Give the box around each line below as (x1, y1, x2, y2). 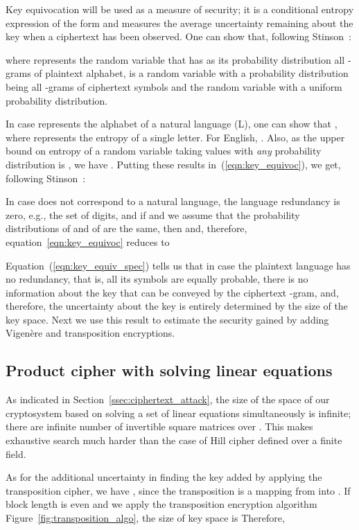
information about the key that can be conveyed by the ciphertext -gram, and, (6, 285, 339, 299)
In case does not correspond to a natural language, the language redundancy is (6, 194, 340, 209)
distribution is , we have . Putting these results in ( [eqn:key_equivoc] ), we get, (6, 157, 341, 171)
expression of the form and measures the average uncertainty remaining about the (6, 15, 353, 30)
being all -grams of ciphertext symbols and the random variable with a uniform (6, 79, 342, 94)
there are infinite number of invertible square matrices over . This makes (6, 419, 313, 434)
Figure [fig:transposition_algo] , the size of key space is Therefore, (6, 511, 285, 525)
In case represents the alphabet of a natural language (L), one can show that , (6, 116, 338, 131)
